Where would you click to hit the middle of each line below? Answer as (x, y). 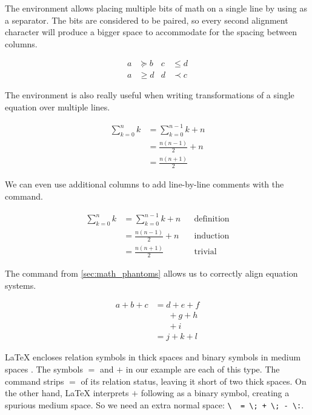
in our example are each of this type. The (203, 369)
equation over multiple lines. (58, 107)
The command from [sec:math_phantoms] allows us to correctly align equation (151, 273)
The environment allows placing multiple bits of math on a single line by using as (156, 8)
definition (212, 219)
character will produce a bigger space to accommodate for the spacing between (151, 32)
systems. (21, 285)
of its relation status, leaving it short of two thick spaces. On (194, 381)
